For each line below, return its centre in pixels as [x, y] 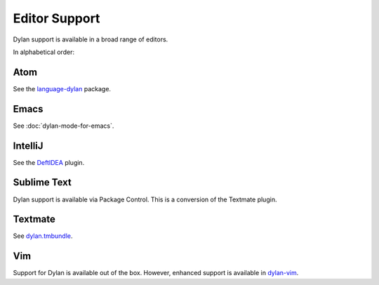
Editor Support [56, 18]
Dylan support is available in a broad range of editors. [91, 39]
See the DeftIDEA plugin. [49, 162]
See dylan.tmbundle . [43, 236]
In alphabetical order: [44, 52]
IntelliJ [28, 146]
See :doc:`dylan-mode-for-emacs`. [64, 126]
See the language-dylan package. [62, 88]
